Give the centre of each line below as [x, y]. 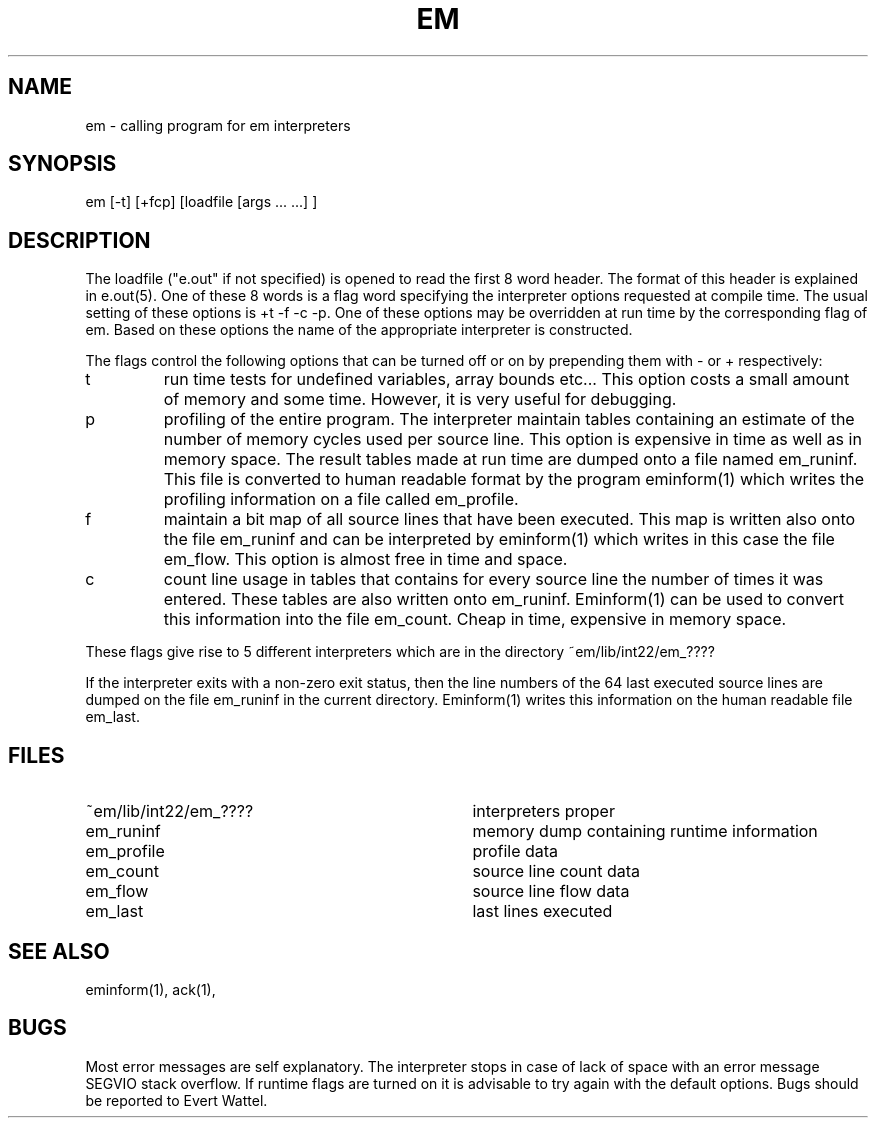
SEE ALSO [59, 951]
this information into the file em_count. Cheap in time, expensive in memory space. [475, 619]
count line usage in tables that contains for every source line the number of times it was [493, 579]
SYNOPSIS [62, 164]
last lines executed [542, 911]
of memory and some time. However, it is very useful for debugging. [420, 399]
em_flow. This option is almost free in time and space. [365, 559]
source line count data [556, 871]
